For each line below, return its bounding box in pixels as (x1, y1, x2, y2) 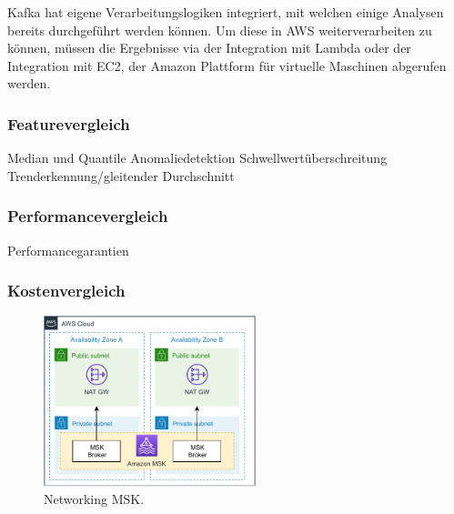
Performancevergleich (7, 205, 168, 227)
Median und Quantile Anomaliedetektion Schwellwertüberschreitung (7, 148, 388, 167)
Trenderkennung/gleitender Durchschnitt (7, 166, 235, 185)
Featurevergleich (7, 112, 130, 135)
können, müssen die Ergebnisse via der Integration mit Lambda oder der (7, 38, 411, 57)
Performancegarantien (7, 240, 129, 259)
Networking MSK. (44, 489, 145, 509)
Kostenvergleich (7, 279, 126, 302)
